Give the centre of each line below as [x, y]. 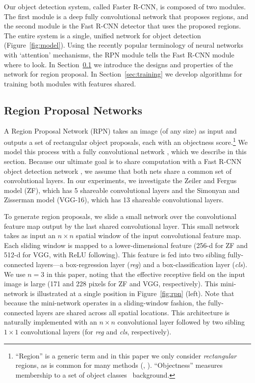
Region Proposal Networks [73, 110]
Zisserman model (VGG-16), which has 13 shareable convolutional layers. [114, 200]
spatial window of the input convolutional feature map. [158, 235]
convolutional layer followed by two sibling [181, 322]
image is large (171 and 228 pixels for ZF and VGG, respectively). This [111, 284]
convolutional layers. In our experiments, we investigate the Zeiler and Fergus [120, 180]
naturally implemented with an [51, 322]
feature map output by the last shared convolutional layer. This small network [122, 226]
